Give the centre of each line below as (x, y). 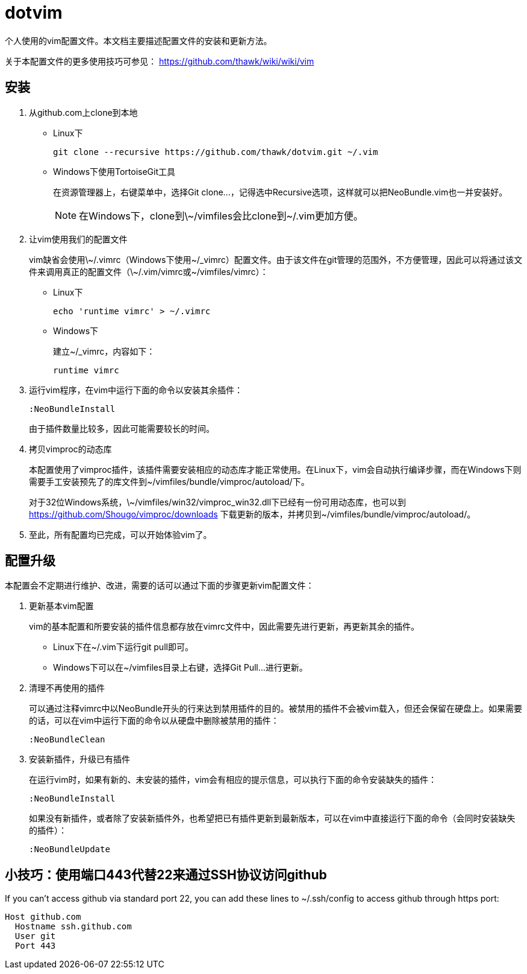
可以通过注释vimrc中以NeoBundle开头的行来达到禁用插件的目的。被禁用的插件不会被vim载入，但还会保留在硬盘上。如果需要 (276, 709)
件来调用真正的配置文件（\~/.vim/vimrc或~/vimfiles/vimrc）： (149, 271)
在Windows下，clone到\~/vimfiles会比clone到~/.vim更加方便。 (221, 216)
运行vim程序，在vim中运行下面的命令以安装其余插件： (136, 390)
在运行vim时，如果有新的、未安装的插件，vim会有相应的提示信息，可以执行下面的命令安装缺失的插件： (233, 780)
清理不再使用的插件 (67, 688)
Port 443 (35, 946)
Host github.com (43, 917)
